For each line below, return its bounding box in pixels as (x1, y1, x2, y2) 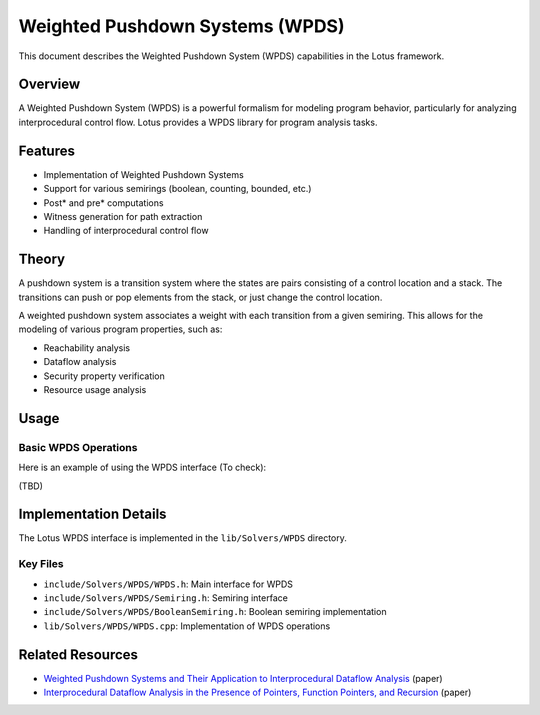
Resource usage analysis (43, 383, 147, 395)
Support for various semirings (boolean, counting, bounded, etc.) (43, 183, 312, 195)
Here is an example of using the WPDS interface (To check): (18, 461, 267, 474)
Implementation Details (18, 506, 167, 523)
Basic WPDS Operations (18, 440, 138, 454)
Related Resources (18, 646, 139, 663)
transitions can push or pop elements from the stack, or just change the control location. (18, 291, 383, 303)
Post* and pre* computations (43, 196, 164, 209)
